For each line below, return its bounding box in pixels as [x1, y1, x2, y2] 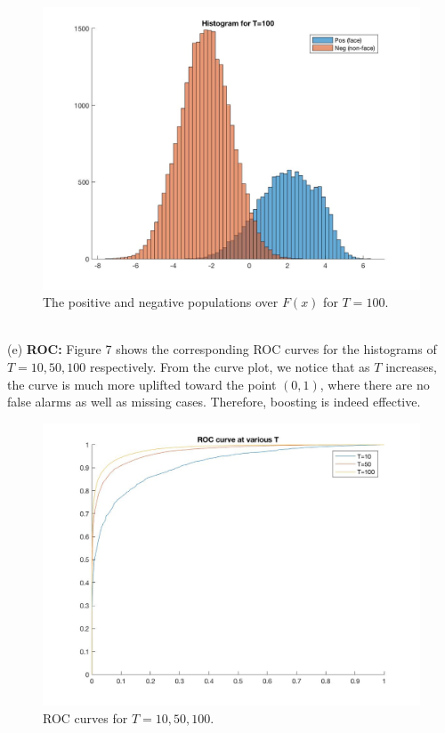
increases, [385, 357, 437, 375]
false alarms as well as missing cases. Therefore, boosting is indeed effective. [7, 392, 421, 411]
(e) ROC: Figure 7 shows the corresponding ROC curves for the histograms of [7, 340, 437, 358]
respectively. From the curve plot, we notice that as [89, 357, 370, 375]
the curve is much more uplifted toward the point [7, 375, 277, 393]
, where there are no [320, 375, 430, 393]
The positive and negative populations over [43, 293, 279, 311]
